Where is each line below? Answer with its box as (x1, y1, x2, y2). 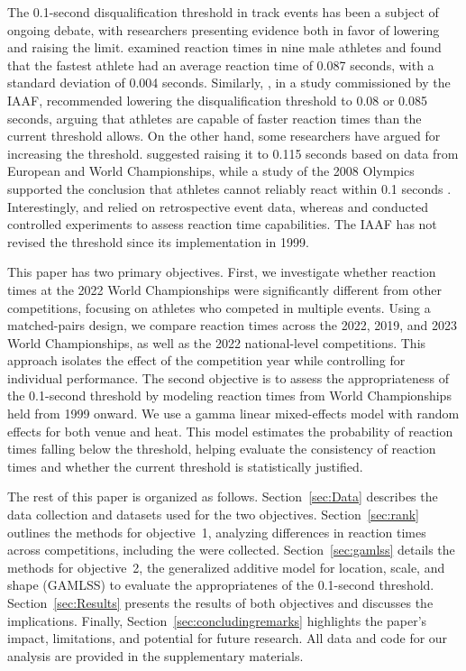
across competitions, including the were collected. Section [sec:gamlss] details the (7, 540, 455, 559)
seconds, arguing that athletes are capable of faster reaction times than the (7, 108, 422, 127)
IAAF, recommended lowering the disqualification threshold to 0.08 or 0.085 (7, 90, 428, 109)
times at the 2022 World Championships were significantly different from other (7, 280, 442, 299)
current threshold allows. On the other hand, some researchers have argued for (7, 126, 441, 145)
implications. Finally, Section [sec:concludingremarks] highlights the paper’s (7, 611, 427, 630)
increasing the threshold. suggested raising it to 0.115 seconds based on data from (7, 143, 459, 162)
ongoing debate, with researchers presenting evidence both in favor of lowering (7, 20, 440, 39)
